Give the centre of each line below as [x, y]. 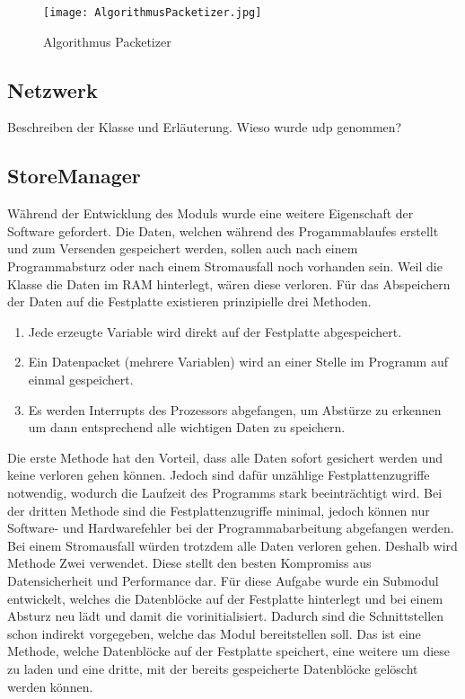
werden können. [50, 686]
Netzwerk [53, 89]
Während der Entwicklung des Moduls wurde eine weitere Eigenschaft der [211, 213]
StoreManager [74, 176]
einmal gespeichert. [81, 379]
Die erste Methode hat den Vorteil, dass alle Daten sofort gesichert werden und [225, 457]
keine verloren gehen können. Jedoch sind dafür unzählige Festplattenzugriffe [219, 475]
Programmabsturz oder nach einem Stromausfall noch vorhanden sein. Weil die [225, 266]
